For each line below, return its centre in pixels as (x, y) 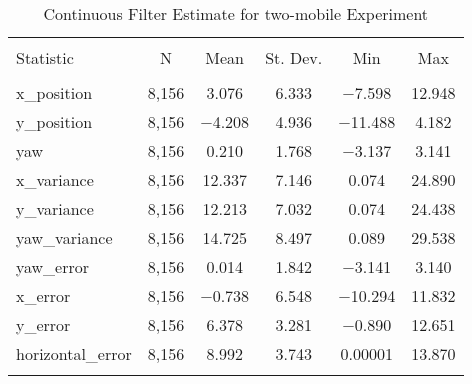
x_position (54, 92)
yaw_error (53, 266)
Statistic (45, 57)
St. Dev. (294, 57)
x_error (43, 295)
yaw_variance (64, 237)
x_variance (55, 179)
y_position (54, 121)
